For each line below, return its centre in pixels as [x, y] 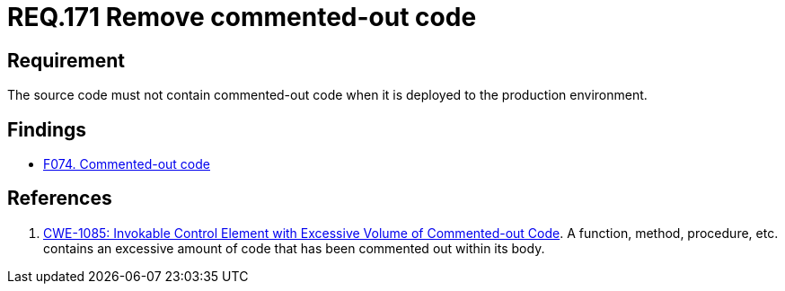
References [60, 198]
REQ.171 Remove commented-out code [242, 17]
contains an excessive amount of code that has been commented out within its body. [294, 248]
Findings [47, 129]
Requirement [66, 60]
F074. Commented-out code [127, 164]
